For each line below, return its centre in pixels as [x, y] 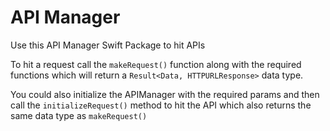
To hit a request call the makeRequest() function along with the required [156, 64]
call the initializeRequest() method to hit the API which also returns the [161, 105]
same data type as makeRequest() [79, 115]
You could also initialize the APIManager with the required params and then [165, 94]
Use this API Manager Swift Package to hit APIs [108, 45]
